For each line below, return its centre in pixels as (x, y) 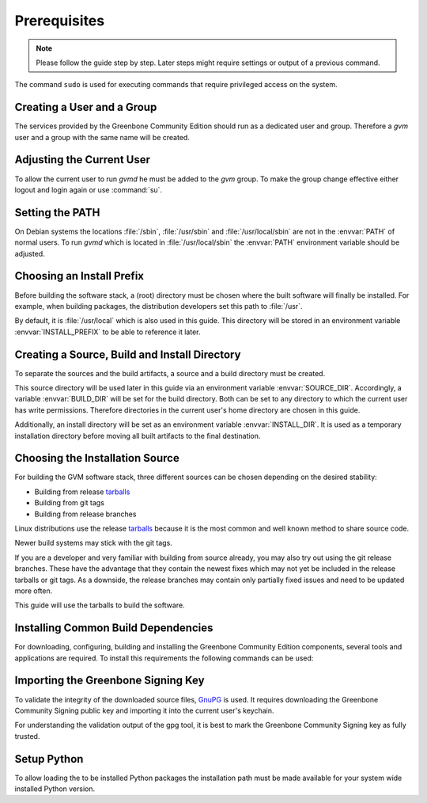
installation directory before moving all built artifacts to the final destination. (138, 436)
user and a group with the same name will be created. (102, 137)
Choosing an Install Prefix (79, 276)
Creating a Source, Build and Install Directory (128, 354)
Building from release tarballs (82, 492)
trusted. (27, 736)
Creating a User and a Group (86, 107)
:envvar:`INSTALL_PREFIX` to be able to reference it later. (108, 332)
